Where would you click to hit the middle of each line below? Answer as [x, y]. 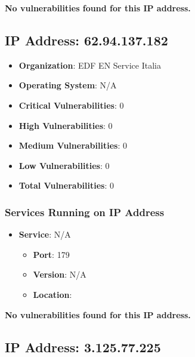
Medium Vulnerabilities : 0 [73, 145]
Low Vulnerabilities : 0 [64, 165]
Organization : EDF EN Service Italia [90, 65]
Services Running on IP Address [85, 212]
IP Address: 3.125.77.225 [83, 347]
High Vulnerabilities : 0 [66, 125]
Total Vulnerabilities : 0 [66, 185]
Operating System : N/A [68, 85]
